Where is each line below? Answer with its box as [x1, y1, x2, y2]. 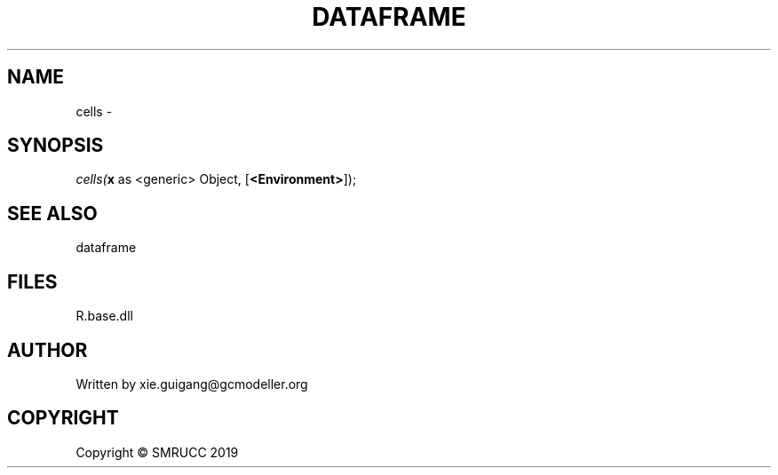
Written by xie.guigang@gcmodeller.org [75, 376, 308, 392]
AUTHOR [7, 338, 88, 361]
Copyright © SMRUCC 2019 [75, 444, 239, 460]
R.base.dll [75, 308, 133, 324]
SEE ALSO [7, 202, 98, 225]
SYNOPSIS [7, 134, 104, 157]
